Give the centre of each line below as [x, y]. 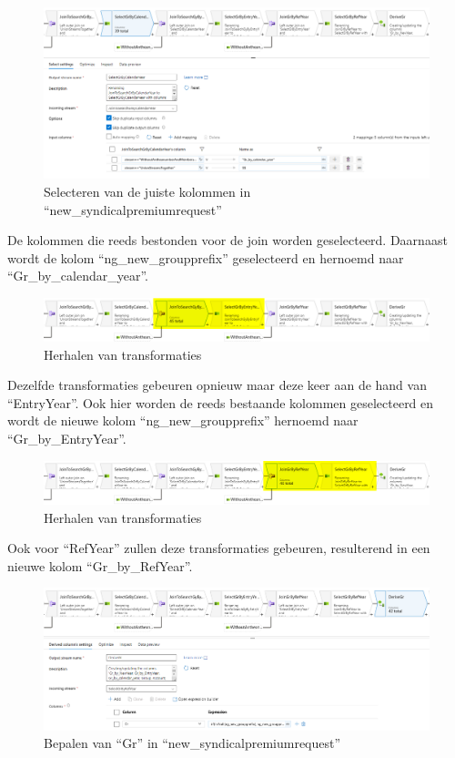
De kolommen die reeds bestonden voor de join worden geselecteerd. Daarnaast [227, 240]
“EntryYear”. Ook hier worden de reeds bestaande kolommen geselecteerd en [221, 402]
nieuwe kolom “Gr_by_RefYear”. [100, 565]
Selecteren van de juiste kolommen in [147, 191]
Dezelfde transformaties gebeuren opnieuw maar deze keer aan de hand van [217, 385]
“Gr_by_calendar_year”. [78, 276]
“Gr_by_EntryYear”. [67, 438]
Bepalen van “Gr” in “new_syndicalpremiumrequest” [192, 743]
